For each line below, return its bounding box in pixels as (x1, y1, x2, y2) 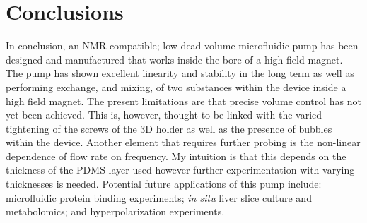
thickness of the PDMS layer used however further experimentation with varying (6, 162, 355, 177)
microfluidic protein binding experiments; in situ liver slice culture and (6, 190, 312, 205)
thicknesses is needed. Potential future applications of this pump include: (6, 176, 322, 191)
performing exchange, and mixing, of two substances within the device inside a (6, 79, 346, 94)
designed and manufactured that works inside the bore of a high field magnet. (6, 52, 343, 66)
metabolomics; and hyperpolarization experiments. (6, 204, 225, 219)
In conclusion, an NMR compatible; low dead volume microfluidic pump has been (6, 38, 359, 53)
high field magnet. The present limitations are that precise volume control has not (6, 93, 361, 108)
